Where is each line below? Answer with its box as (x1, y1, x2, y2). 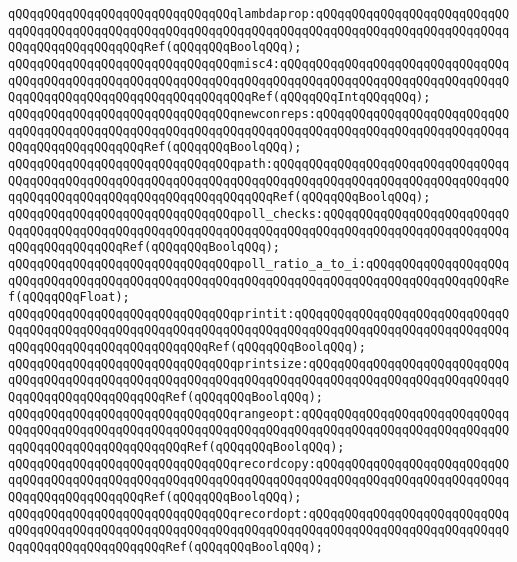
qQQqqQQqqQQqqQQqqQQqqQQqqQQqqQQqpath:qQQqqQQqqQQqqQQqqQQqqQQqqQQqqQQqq (8, 156, 510, 171)
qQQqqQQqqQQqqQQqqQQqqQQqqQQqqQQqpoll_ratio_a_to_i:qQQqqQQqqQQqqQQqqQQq (8, 256, 510, 271)
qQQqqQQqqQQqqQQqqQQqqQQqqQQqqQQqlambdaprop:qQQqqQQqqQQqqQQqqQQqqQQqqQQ (8, 7, 510, 21)
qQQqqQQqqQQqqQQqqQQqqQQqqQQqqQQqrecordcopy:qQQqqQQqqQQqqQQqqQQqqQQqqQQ (8, 456, 510, 471)
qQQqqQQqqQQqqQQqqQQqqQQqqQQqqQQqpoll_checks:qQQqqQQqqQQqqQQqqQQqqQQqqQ (8, 206, 510, 221)
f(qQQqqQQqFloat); (8, 290, 130, 305)
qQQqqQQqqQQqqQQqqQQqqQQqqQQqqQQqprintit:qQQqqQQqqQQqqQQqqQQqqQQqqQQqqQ (8, 306, 510, 321)
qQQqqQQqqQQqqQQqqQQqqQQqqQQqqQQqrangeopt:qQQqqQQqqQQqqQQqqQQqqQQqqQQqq (8, 406, 510, 421)
